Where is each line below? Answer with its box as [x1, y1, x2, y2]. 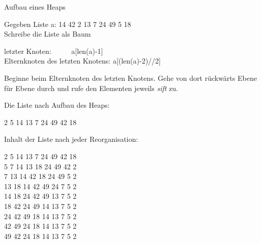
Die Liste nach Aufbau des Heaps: [4, 100, 110, 110]
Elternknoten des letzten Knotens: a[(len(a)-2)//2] [4, 55, 161, 66]
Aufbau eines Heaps [4, 2, 66, 12]
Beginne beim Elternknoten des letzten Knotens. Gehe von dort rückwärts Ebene [4, 72, 257, 83]
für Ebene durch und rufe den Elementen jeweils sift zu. [4, 82, 178, 93]
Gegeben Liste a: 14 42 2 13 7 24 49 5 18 [4, 18, 131, 29]
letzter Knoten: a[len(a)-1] [4, 45, 103, 56]
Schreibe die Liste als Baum [4, 28, 91, 39]
